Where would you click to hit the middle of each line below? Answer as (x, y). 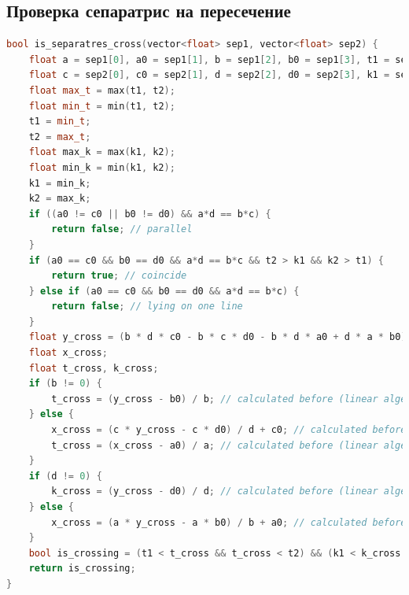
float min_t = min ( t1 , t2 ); (102, 106)
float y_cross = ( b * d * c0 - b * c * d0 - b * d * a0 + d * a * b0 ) (217, 337)
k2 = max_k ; (60, 199)
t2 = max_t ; (60, 137)
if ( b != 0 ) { (65, 384)
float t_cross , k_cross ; (94, 368)
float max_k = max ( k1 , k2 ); (102, 152)
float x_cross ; (68, 353)
